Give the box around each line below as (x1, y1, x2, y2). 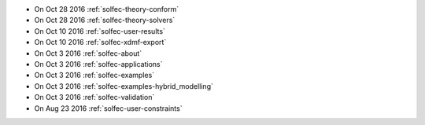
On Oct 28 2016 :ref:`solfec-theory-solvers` (34, 16, 176, 25)
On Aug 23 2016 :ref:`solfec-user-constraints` (34, 103, 183, 113)
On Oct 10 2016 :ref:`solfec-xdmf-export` (34, 38, 167, 47)
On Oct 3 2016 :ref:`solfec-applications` (34, 59, 163, 68)
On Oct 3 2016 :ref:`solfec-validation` (34, 93, 155, 102)
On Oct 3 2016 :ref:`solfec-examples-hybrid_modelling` (34, 81, 214, 90)
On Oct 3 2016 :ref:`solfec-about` (34, 48, 142, 58)
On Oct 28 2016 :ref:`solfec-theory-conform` (34, 5, 179, 13)
